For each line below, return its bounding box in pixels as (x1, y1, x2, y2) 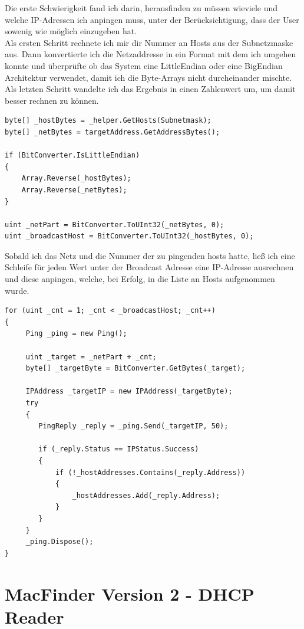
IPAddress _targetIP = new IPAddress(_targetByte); (25, 387, 233, 396)
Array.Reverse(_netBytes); (21, 185, 127, 194)
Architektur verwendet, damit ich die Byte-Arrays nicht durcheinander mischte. (5, 71, 292, 83)
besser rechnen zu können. (5, 94, 99, 106)
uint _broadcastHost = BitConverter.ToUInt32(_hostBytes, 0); (5, 232, 254, 241)
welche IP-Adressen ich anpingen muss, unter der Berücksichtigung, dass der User (5, 13, 299, 25)
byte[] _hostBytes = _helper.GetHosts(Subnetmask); (5, 116, 212, 125)
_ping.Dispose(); (25, 538, 94, 546)
